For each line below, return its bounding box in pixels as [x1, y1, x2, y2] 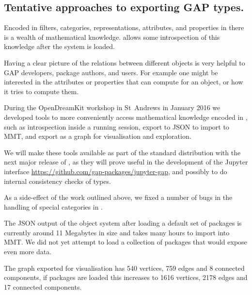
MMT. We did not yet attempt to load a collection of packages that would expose [4, 237, 247, 247]
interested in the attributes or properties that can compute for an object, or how [4, 77, 243, 87]
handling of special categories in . [4, 201, 103, 212]
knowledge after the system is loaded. [4, 41, 115, 51]
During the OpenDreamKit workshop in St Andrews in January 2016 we [4, 102, 220, 113]
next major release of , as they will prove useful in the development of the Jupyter [4, 157, 248, 167]
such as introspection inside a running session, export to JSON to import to [4, 121, 229, 131]
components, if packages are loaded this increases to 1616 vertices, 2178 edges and [4, 272, 248, 282]
